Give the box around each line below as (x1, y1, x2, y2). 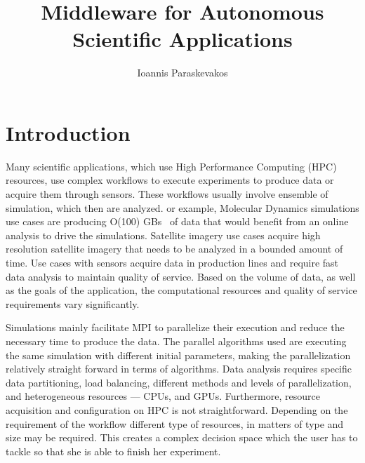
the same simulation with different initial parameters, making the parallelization (6, 347, 351, 362)
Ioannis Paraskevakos (137, 65, 228, 80)
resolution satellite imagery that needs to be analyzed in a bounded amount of (6, 241, 343, 256)
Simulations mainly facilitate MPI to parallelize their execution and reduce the (6, 320, 345, 335)
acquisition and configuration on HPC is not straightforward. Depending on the (6, 402, 348, 417)
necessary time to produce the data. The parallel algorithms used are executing (6, 333, 347, 348)
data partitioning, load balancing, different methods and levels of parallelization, (6, 375, 352, 389)
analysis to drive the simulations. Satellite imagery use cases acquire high (6, 227, 321, 242)
